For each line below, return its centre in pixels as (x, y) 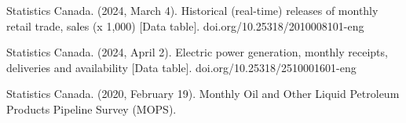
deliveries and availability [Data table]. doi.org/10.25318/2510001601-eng (181, 67)
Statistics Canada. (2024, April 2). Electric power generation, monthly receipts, (197, 52)
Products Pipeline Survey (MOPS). (91, 109)
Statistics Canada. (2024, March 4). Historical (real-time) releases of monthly (192, 10)
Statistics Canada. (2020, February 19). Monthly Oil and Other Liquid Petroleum (203, 94)
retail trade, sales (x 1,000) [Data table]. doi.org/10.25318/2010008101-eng (185, 25)
